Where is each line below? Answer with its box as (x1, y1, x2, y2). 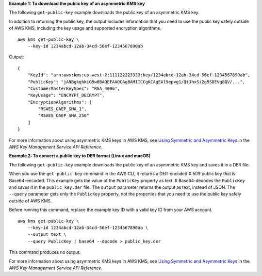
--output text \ (27, 232, 66, 237)
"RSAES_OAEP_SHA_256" (38, 113, 90, 118)
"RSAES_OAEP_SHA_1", (38, 106, 87, 112)
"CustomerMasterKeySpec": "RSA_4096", (27, 85, 120, 91)
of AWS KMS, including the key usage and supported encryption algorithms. (9, 25, 162, 31)
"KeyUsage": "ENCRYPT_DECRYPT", (27, 93, 105, 98)
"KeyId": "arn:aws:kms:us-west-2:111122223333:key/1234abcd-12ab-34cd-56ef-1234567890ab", (27, 72, 251, 78)
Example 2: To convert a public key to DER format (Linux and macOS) (9, 153, 150, 159)
